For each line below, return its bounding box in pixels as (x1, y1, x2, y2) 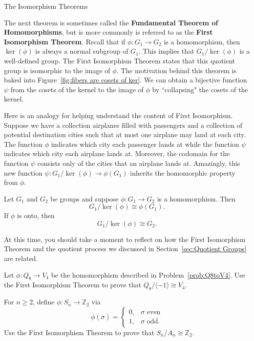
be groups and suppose (50, 193, 119, 203)
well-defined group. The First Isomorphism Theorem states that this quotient (4, 55, 235, 65)
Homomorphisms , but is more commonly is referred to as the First (4, 27, 213, 37)
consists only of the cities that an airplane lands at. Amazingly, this (37, 158, 240, 168)
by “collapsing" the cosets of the (152, 84, 248, 94)
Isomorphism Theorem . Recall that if (4, 36, 126, 46)
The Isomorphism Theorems (4, 1, 88, 11)
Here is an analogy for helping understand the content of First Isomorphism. (4, 110, 233, 120)
